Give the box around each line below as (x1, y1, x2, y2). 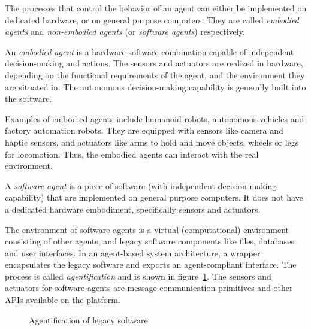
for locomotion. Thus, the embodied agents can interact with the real (5, 147, 259, 160)
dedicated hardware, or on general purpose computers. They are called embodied (5, 13, 299, 26)
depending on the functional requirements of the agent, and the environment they (5, 68, 305, 81)
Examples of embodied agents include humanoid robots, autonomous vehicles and (5, 112, 304, 125)
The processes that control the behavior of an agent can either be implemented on (5, 2, 307, 14)
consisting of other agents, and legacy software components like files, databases (5, 235, 294, 247)
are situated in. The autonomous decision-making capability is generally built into (5, 80, 306, 93)
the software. (5, 92, 52, 105)
